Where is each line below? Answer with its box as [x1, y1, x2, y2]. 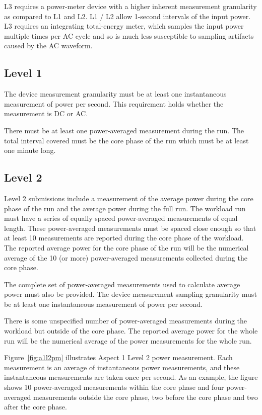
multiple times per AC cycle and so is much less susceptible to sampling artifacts [4, 30, 254, 41]
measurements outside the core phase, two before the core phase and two [33, 391, 258, 402]
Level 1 [4, 65, 42, 80]
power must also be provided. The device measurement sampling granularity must [4, 289, 257, 299]
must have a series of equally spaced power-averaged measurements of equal [4, 213, 238, 223]
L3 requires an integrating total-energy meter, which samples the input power [4, 21, 244, 31]
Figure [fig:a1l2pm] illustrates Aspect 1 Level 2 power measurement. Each [4, 352, 233, 363]
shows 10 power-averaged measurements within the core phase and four [4, 382, 224, 392]
